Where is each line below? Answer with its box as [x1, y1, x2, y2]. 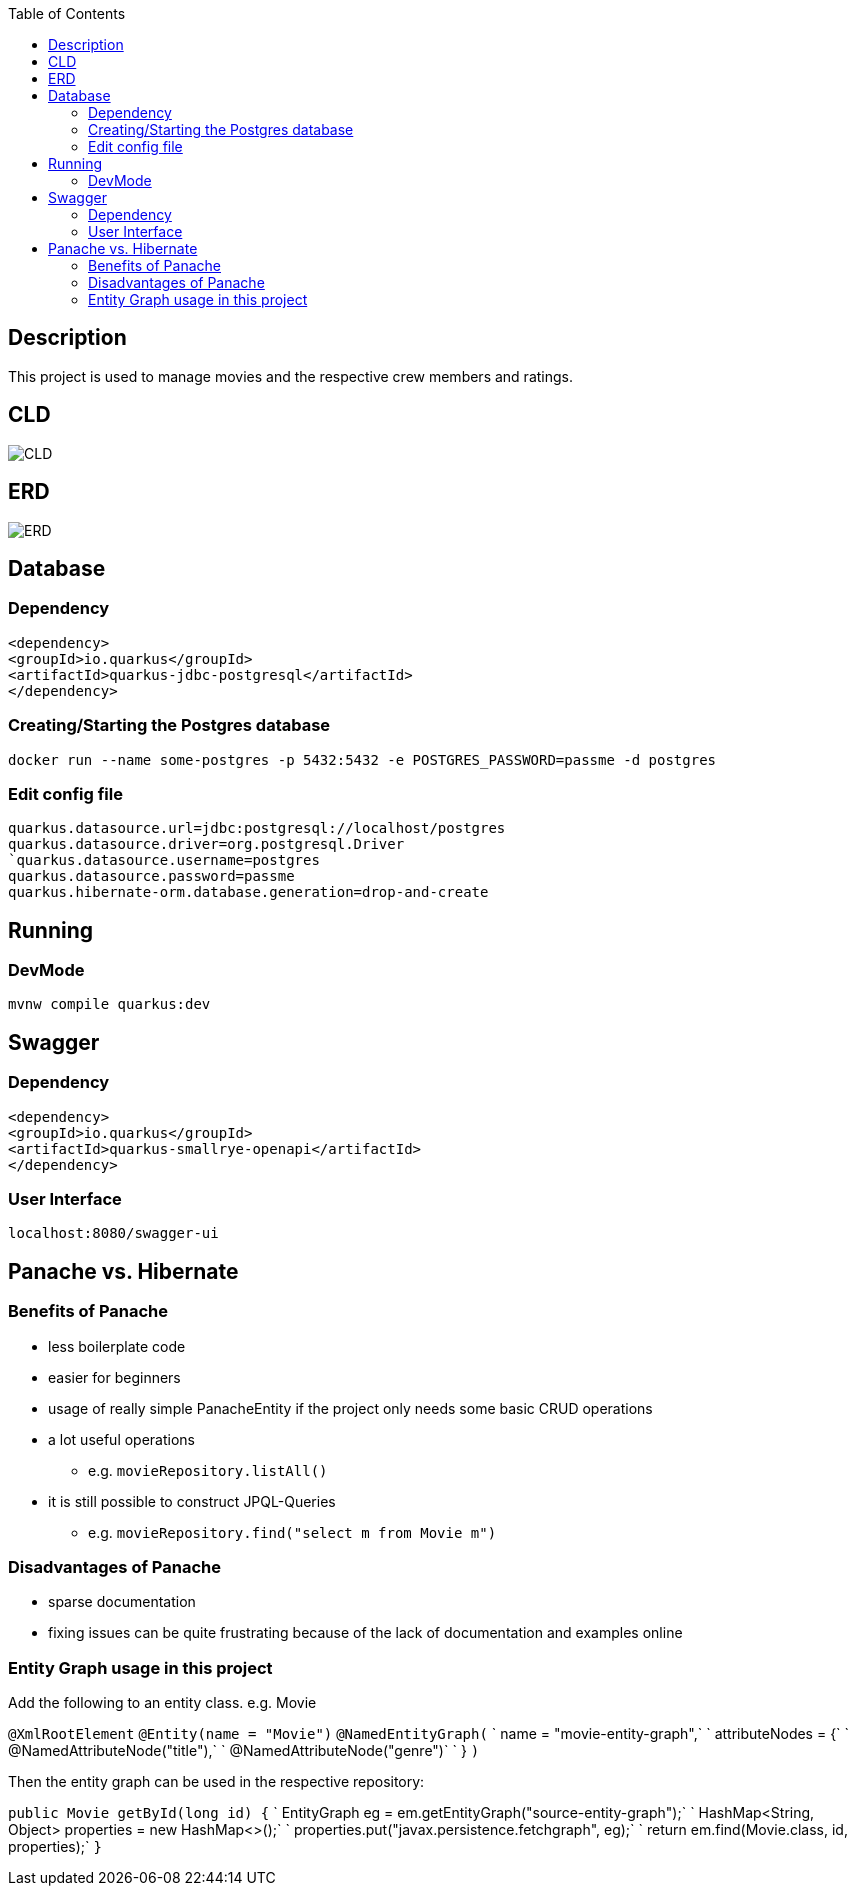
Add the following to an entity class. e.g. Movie [8, 1694, 317, 1712]
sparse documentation [48, 1593, 196, 1611]
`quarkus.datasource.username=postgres [8, 852, 320, 869]
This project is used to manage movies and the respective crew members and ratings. [8, 367, 573, 385]
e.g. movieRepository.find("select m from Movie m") [88, 1523, 497, 1541]
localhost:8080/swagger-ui [8, 1225, 219, 1242]
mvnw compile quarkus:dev [8, 996, 211, 1013]
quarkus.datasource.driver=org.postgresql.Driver [8, 836, 405, 853]
